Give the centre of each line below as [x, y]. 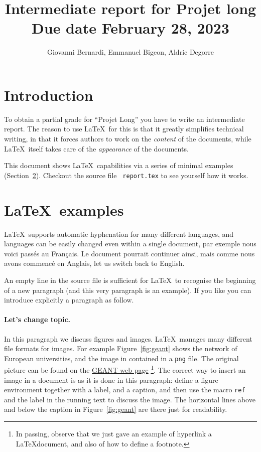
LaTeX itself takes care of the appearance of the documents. [96, 148]
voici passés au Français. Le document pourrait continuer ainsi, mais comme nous [129, 253]
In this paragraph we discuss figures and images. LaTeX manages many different [128, 338]
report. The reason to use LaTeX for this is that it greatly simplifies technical [124, 129]
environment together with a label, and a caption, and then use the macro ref [125, 390]
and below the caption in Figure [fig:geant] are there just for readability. [116, 409]
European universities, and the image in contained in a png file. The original [121, 358]
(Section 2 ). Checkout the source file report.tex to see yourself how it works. [126, 175]
